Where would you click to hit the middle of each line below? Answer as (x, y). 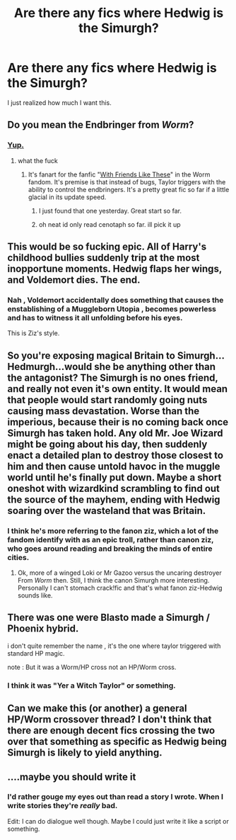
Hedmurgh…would (50, 366)
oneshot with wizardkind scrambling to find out (114, 488)
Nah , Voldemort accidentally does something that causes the (116, 300)
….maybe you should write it (72, 777)
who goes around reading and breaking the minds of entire (110, 549)
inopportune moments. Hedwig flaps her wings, (115, 269)
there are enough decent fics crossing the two (111, 730)
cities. (18, 557)
